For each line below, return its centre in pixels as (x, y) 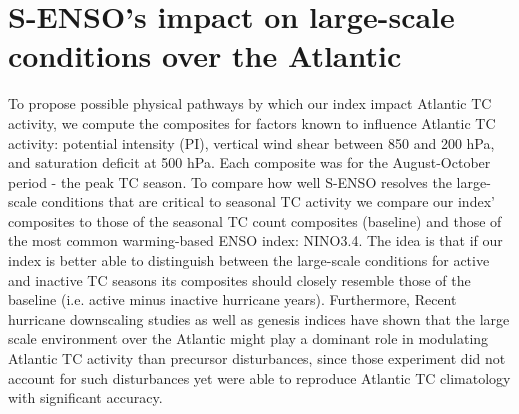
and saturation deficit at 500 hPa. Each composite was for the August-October (249, 162)
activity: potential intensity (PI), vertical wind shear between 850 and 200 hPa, (251, 142)
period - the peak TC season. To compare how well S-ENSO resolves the (230, 181)
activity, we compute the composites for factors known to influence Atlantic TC (252, 122)
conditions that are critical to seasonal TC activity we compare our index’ (268, 201)
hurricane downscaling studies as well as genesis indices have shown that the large (259, 318)
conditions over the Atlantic (205, 55)
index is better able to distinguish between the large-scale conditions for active (249, 260)
